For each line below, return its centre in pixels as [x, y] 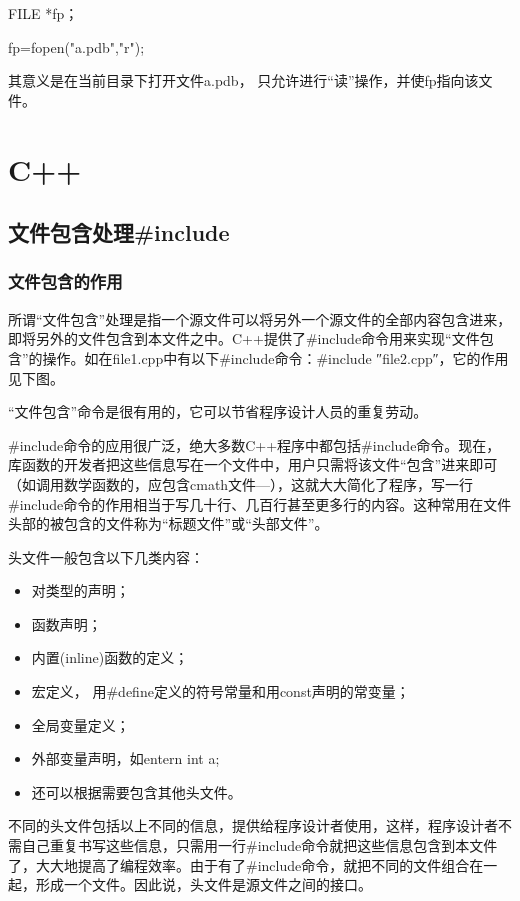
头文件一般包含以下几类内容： [106, 556]
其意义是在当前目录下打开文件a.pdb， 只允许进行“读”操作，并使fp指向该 [243, 80]
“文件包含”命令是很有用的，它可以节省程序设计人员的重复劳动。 [218, 411]
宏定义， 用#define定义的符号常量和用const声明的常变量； [220, 691]
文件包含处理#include [119, 232]
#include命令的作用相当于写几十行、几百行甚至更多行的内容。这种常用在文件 [260, 503]
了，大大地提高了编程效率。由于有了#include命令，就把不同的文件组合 [239, 864]
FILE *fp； [43, 13]
